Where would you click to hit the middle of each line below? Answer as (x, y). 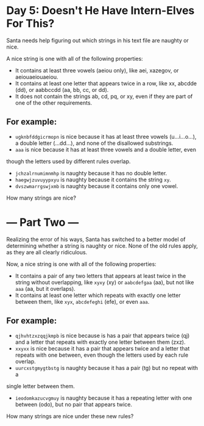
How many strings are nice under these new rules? (70, 416)
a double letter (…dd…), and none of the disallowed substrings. (94, 143)
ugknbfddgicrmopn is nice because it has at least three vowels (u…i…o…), (106, 136)
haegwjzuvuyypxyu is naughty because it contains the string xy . (93, 180)
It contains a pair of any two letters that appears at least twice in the (100, 276)
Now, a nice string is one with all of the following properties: (81, 264)
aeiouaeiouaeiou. (37, 77)
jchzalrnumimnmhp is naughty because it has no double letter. (91, 173)
